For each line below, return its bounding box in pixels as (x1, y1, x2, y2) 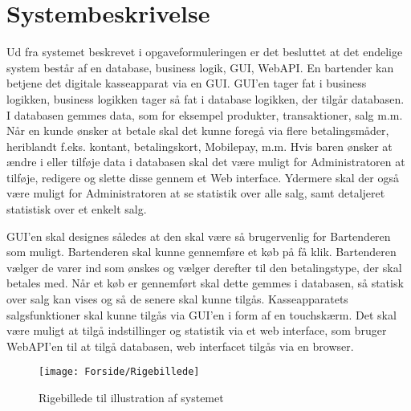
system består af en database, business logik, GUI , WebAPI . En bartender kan (6, 59, 394, 75)
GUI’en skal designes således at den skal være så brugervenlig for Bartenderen (6, 227, 391, 244)
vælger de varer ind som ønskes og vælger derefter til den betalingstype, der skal (6, 258, 402, 275)
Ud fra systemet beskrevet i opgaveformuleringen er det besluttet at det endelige (6, 43, 403, 60)
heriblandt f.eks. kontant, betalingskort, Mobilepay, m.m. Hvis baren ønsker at (6, 137, 393, 154)
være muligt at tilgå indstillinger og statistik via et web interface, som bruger (6, 322, 387, 339)
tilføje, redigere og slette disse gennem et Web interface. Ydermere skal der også (6, 169, 400, 185)
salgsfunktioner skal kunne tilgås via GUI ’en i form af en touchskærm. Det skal (6, 306, 397, 323)
